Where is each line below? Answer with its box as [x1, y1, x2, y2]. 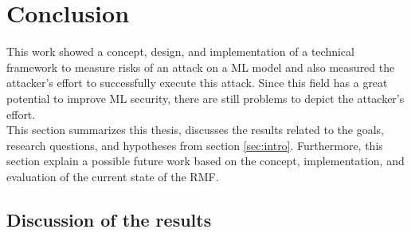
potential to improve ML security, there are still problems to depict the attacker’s [6, 89, 405, 106]
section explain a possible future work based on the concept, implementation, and [6, 152, 405, 169]
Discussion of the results [6, 207, 212, 231]
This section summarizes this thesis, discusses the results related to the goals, [6, 121, 384, 138]
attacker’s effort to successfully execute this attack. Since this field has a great [6, 74, 388, 91]
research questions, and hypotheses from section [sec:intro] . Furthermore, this [6, 136, 383, 153]
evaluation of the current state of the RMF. [6, 168, 219, 184]
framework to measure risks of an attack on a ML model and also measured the [6, 58, 395, 75]
